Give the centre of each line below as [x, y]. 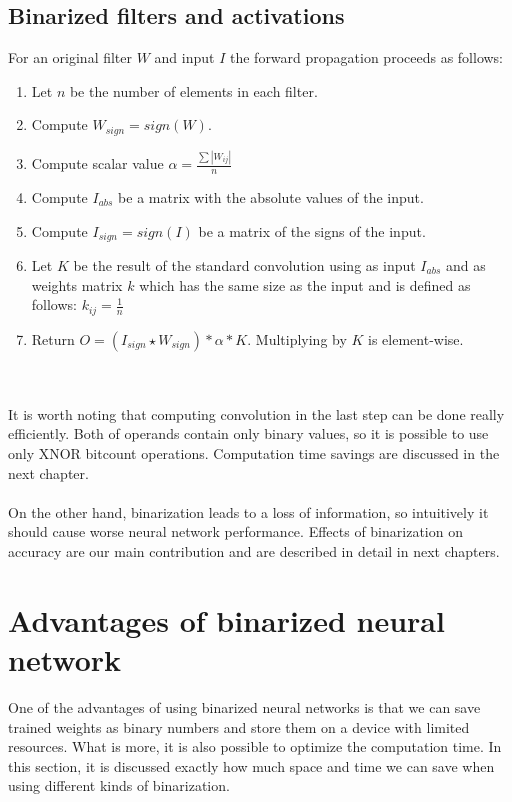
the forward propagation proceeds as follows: [366, 57]
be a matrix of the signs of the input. [312, 230]
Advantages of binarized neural [226, 619]
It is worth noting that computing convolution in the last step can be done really [256, 413]
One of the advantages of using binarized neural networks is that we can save [244, 706]
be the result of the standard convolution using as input [244, 265]
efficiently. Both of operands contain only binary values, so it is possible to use [248, 433]
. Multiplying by [297, 338]
